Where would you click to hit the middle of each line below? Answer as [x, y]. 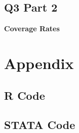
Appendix [39, 63]
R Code [25, 95]
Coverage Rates [32, 28]
